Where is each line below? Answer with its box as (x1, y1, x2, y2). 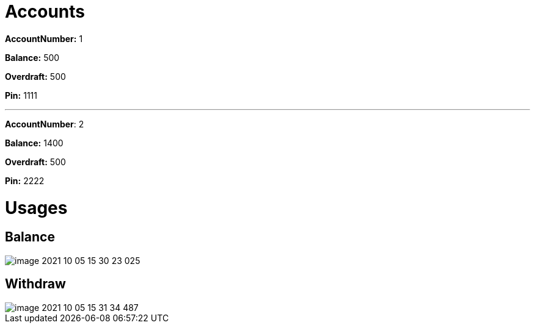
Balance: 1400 (5, 137, 64, 148)
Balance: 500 (5, 52, 60, 63)
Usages (5, 197, 68, 218)
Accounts (5, 1, 85, 22)
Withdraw (5, 276, 66, 292)
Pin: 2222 (5, 175, 45, 186)
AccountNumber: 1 (5, 33, 83, 44)
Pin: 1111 (5, 90, 37, 101)
